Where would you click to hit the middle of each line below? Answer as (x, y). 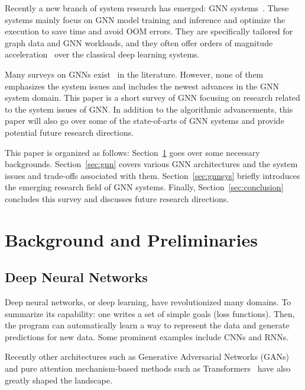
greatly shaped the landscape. (59, 380)
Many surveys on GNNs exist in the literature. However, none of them (134, 74)
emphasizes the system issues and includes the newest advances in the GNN (142, 86)
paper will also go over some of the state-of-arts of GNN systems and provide (145, 121)
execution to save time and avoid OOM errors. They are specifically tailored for (149, 31)
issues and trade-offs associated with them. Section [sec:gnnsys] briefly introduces (152, 175)
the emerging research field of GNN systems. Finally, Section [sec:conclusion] (144, 187)
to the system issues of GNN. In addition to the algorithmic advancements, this (149, 109)
